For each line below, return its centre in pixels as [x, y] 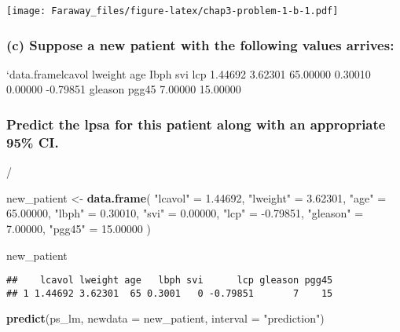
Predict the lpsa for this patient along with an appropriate [196, 124]
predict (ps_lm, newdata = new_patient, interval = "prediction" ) [165, 318]
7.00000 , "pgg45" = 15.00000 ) [79, 228]
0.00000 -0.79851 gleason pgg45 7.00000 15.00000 [124, 89]
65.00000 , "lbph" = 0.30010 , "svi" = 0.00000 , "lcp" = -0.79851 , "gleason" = [185, 213]
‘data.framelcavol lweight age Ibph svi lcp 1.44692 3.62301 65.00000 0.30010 [189, 73]
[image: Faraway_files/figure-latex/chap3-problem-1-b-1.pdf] [172, 11]
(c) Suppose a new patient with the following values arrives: [200, 44]
